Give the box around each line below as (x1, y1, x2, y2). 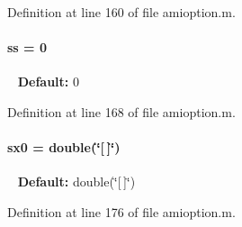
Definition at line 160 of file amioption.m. (7, 3, 236, 21)
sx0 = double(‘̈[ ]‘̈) (7, 138, 121, 157)
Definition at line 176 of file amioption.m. (7, 202, 236, 221)
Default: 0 (17, 72, 79, 91)
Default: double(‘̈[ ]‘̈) (17, 172, 136, 191)
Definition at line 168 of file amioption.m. (7, 102, 236, 121)
